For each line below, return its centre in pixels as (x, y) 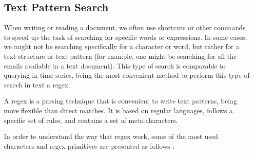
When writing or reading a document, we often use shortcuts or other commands (125, 27)
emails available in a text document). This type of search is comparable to (115, 65)
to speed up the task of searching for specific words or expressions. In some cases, (126, 37)
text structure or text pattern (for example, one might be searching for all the (120, 56)
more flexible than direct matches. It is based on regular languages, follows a (118, 110)
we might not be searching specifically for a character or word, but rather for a (122, 46)
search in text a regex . (37, 84)
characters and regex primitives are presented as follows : (89, 145)
